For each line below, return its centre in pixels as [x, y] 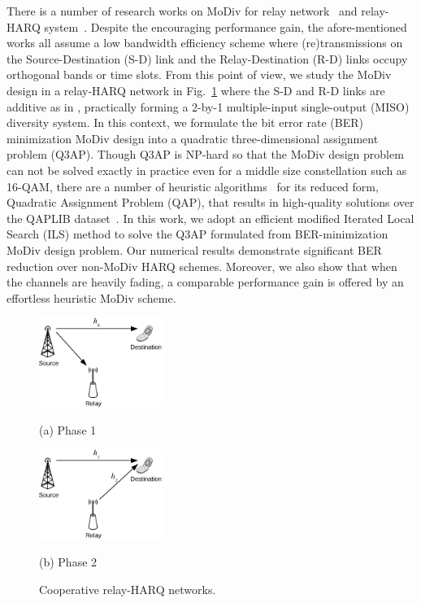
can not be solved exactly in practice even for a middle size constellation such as [207, 170]
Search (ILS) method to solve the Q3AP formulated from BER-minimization [197, 234]
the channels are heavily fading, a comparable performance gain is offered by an [205, 282]
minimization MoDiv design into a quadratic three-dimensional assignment [193, 138]
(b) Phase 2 [68, 562]
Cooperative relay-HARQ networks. [128, 589]
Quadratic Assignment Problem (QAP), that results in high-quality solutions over [210, 202]
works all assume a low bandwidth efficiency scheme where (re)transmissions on [205, 43]
